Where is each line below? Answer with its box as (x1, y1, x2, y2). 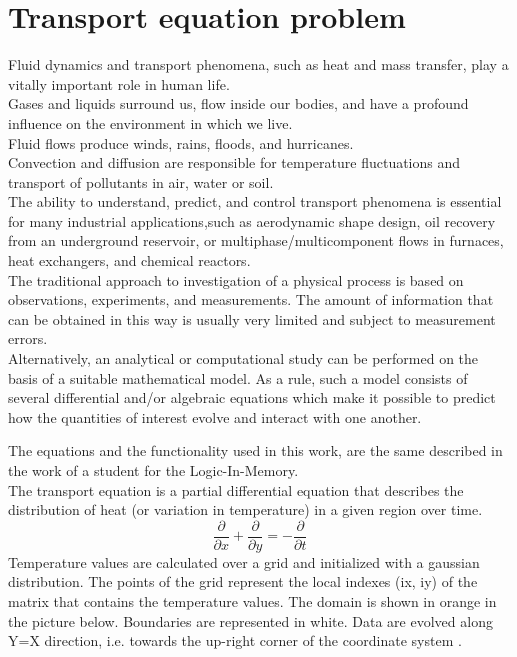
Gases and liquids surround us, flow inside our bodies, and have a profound (8, 93, 469, 114)
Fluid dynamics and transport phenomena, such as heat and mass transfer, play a (8, 54, 509, 75)
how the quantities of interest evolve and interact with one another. (8, 406, 422, 427)
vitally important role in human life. (8, 73, 230, 94)
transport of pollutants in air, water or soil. (8, 171, 274, 192)
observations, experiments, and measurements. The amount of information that (8, 289, 494, 310)
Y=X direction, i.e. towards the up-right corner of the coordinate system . (8, 630, 462, 651)
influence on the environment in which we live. (8, 112, 293, 133)
